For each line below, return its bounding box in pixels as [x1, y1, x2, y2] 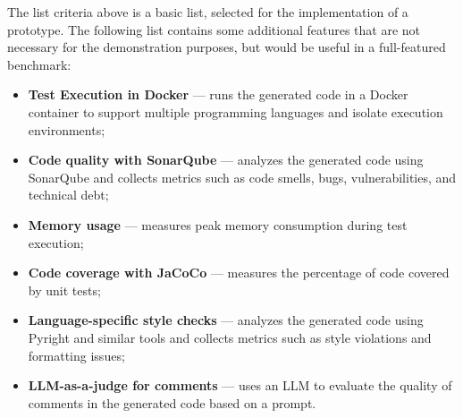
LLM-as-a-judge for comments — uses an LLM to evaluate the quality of [28, 376, 452, 395]
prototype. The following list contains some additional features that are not [7, 20, 421, 38]
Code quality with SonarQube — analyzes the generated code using [28, 150, 424, 169]
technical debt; [28, 185, 109, 204]
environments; [28, 120, 105, 139]
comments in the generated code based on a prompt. [28, 393, 316, 412]
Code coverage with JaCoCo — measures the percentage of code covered [28, 263, 450, 282]
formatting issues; [28, 345, 125, 364]
